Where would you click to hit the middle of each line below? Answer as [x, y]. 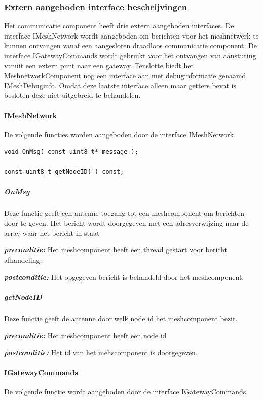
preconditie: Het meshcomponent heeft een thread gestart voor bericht [116, 250]
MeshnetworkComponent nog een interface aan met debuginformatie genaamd [125, 75]
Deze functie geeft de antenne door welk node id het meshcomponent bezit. [121, 318]
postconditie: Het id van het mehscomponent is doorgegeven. [101, 353]
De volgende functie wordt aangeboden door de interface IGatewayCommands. [126, 392]
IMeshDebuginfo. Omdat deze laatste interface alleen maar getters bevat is [120, 85]
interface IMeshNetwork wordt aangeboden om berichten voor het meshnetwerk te [131, 35]
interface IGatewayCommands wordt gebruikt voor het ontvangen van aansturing [130, 55]
